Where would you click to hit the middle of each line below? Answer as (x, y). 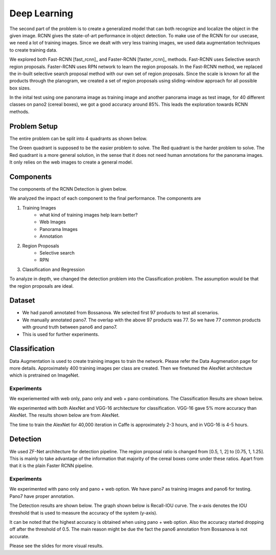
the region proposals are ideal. (42, 286)
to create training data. (33, 50)
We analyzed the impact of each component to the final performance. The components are (105, 198)
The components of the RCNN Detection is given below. (68, 189)
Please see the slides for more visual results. (56, 546)
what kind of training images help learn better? (89, 215)
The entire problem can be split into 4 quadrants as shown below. (78, 138)
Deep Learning (41, 13)
